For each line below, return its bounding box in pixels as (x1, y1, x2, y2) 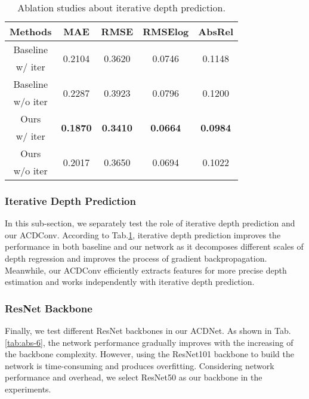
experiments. (5, 382, 51, 395)
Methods (10, 24, 52, 38)
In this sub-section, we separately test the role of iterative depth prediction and (5, 217, 295, 229)
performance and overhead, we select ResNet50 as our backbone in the (5, 371, 262, 383)
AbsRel (198, 24, 234, 38)
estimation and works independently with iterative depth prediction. (5, 275, 255, 288)
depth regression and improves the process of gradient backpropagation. (5, 252, 267, 264)
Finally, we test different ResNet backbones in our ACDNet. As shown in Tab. (5, 324, 291, 336)
